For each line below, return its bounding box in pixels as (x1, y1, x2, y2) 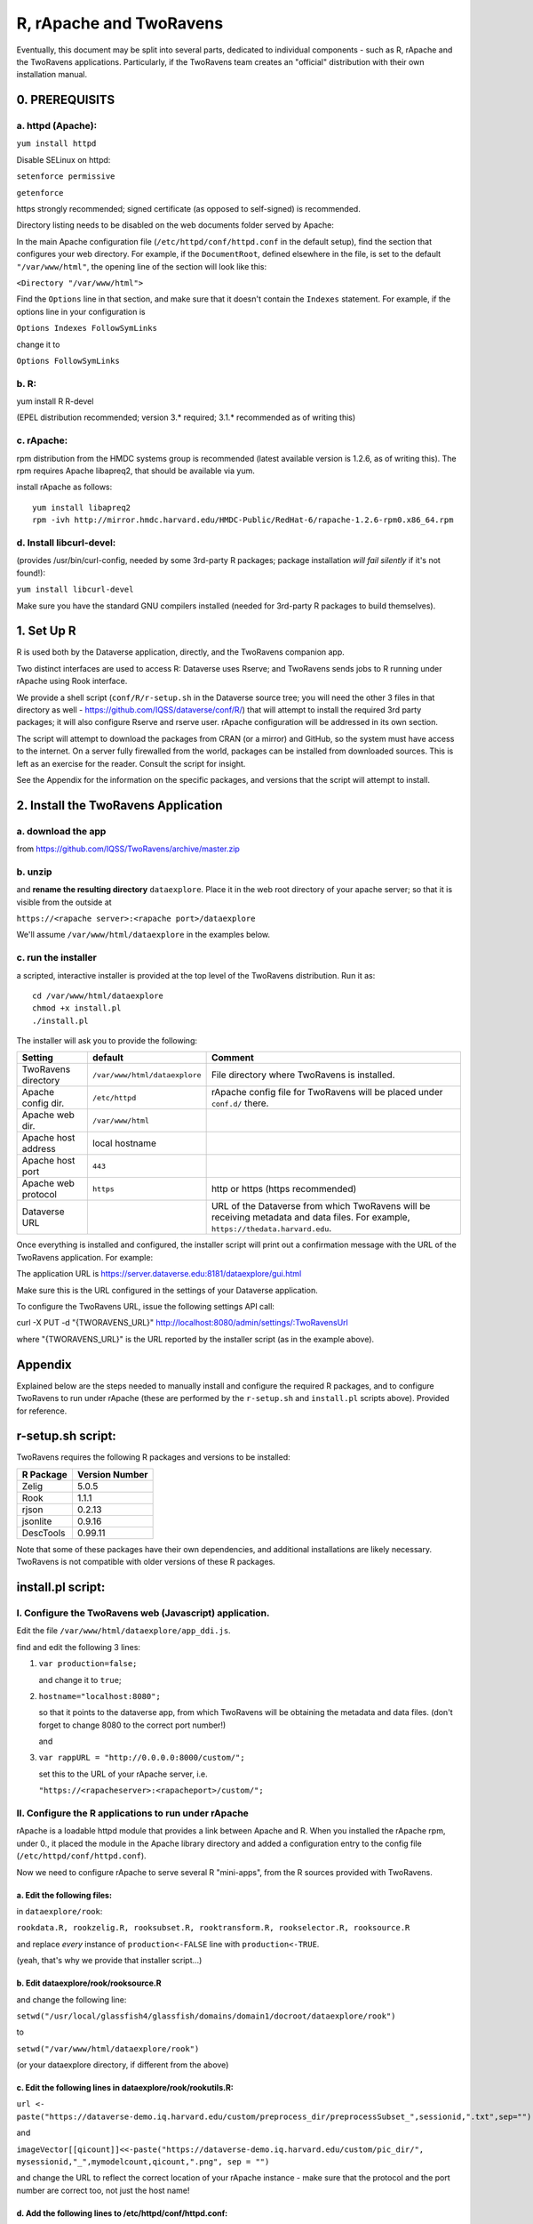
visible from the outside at (16, 897, 112, 907)
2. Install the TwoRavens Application (16, 797, 223, 813)
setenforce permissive (16, 172, 115, 181)
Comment (211, 1052, 255, 1064)
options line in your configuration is (16, 306, 146, 317)
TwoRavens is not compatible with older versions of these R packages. (16, 1557, 275, 1567)
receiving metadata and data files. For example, (211, 1211, 410, 1223)
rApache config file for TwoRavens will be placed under (211, 1086, 443, 1099)
